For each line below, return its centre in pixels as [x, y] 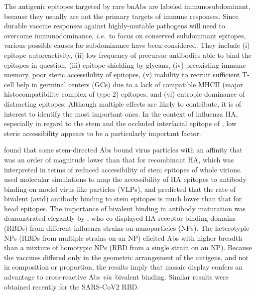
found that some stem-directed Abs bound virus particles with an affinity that [123, 150]
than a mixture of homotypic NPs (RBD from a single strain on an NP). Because [128, 247]
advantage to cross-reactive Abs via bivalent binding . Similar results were [116, 277]
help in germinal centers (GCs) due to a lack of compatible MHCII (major [129, 84]
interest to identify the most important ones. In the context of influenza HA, [121, 113]
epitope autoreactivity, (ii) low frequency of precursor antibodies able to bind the [128, 55]
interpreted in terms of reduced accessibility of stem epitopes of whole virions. [123, 169]
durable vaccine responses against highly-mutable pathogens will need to [115, 26]
